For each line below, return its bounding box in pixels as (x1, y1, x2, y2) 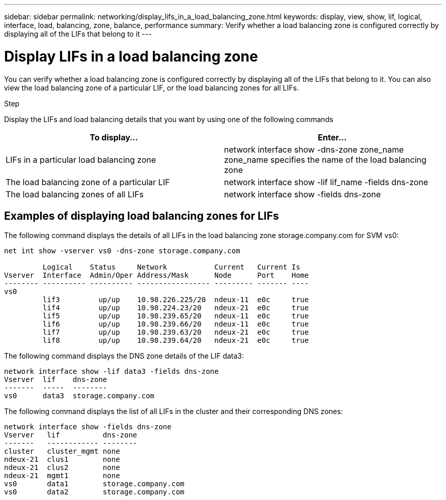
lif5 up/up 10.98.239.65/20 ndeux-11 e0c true (42, 312, 309, 320)
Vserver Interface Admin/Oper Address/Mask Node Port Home (4, 271, 309, 280)
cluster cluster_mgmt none (4, 447, 120, 456)
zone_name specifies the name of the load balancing (224, 154, 427, 165)
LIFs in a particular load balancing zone (6, 154, 156, 165)
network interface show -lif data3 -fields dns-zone (4, 367, 219, 376)
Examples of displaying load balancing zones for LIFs (4, 209, 279, 222)
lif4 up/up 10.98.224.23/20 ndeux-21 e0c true (42, 304, 309, 312)
